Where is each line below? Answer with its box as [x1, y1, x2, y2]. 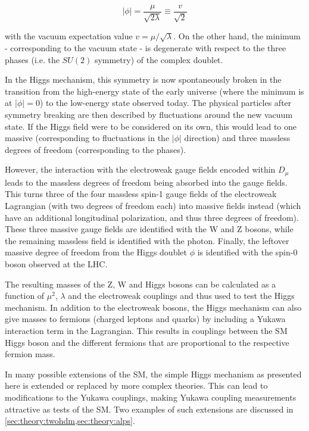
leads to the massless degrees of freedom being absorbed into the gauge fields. [5, 176, 288, 188]
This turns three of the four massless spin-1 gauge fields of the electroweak [5, 188, 277, 200]
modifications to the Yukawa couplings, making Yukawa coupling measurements [5, 391, 296, 403]
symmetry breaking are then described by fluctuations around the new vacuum [5, 108, 293, 121]
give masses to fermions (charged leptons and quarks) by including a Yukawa [5, 313, 286, 325]
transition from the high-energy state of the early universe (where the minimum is [5, 85, 304, 97]
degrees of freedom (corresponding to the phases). [5, 143, 186, 155]
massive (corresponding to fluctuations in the [5, 132, 170, 144]
